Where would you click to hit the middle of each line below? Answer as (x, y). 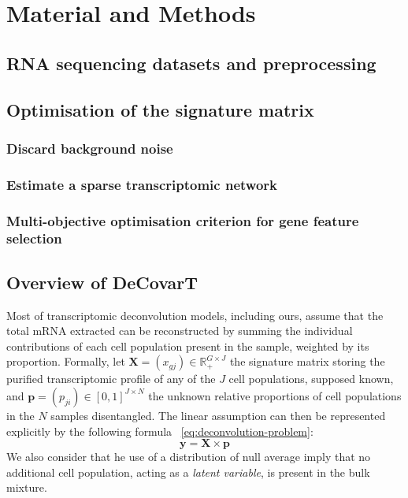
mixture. (27, 487)
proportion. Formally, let (66, 361)
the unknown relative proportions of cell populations (275, 395)
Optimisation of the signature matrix (160, 109)
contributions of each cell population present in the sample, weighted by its (188, 346)
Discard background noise (90, 148)
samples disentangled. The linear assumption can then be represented (218, 415)
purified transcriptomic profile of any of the (111, 379)
